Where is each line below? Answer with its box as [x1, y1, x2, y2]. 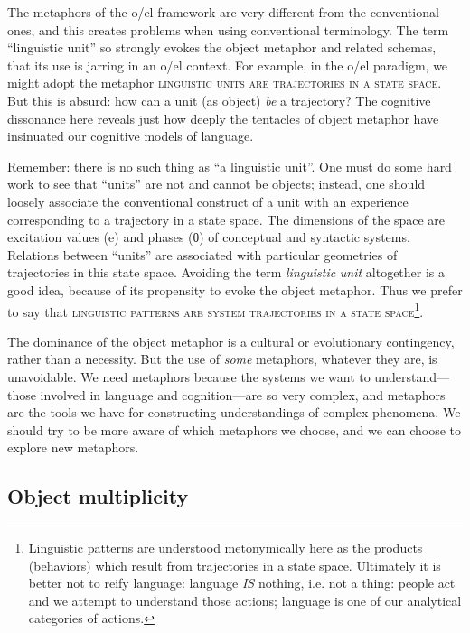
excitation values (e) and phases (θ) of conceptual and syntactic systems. [7, 228, 410, 247]
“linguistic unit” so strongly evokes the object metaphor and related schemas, [7, 38, 437, 57]
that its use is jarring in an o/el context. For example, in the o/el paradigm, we [7, 55, 448, 74]
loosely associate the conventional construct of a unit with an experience [7, 191, 409, 210]
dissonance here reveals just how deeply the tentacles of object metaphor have [7, 108, 439, 127]
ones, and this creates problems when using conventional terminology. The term [7, 20, 449, 39]
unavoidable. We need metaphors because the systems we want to [7, 367, 371, 386]
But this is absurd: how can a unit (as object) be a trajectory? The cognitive [7, 90, 431, 109]
